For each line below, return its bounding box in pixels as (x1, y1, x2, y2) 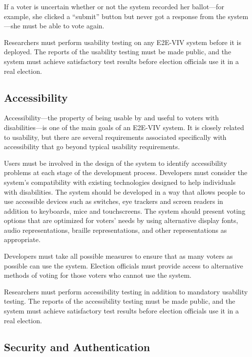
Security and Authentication (4, 339, 150, 354)
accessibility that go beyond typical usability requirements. (4, 141, 180, 152)
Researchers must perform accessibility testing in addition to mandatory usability (4, 286, 248, 296)
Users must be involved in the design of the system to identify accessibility (4, 157, 227, 168)
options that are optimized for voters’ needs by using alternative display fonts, (4, 215, 238, 225)
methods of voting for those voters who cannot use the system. (4, 270, 191, 280)
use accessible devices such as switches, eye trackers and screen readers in (4, 196, 223, 206)
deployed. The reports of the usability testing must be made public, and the (4, 46, 231, 57)
